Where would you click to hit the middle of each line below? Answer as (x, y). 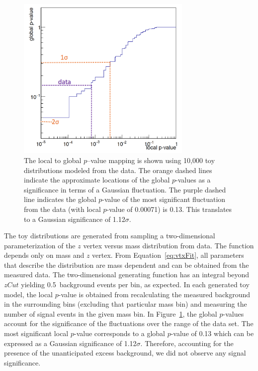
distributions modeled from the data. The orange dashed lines (118, 170)
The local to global (53, 160)
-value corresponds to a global (119, 333)
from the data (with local (62, 209)
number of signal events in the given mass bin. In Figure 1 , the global (111, 313)
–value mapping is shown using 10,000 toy (151, 160)
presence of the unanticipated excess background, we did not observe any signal (125, 353)
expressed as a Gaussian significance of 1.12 (70, 343)
